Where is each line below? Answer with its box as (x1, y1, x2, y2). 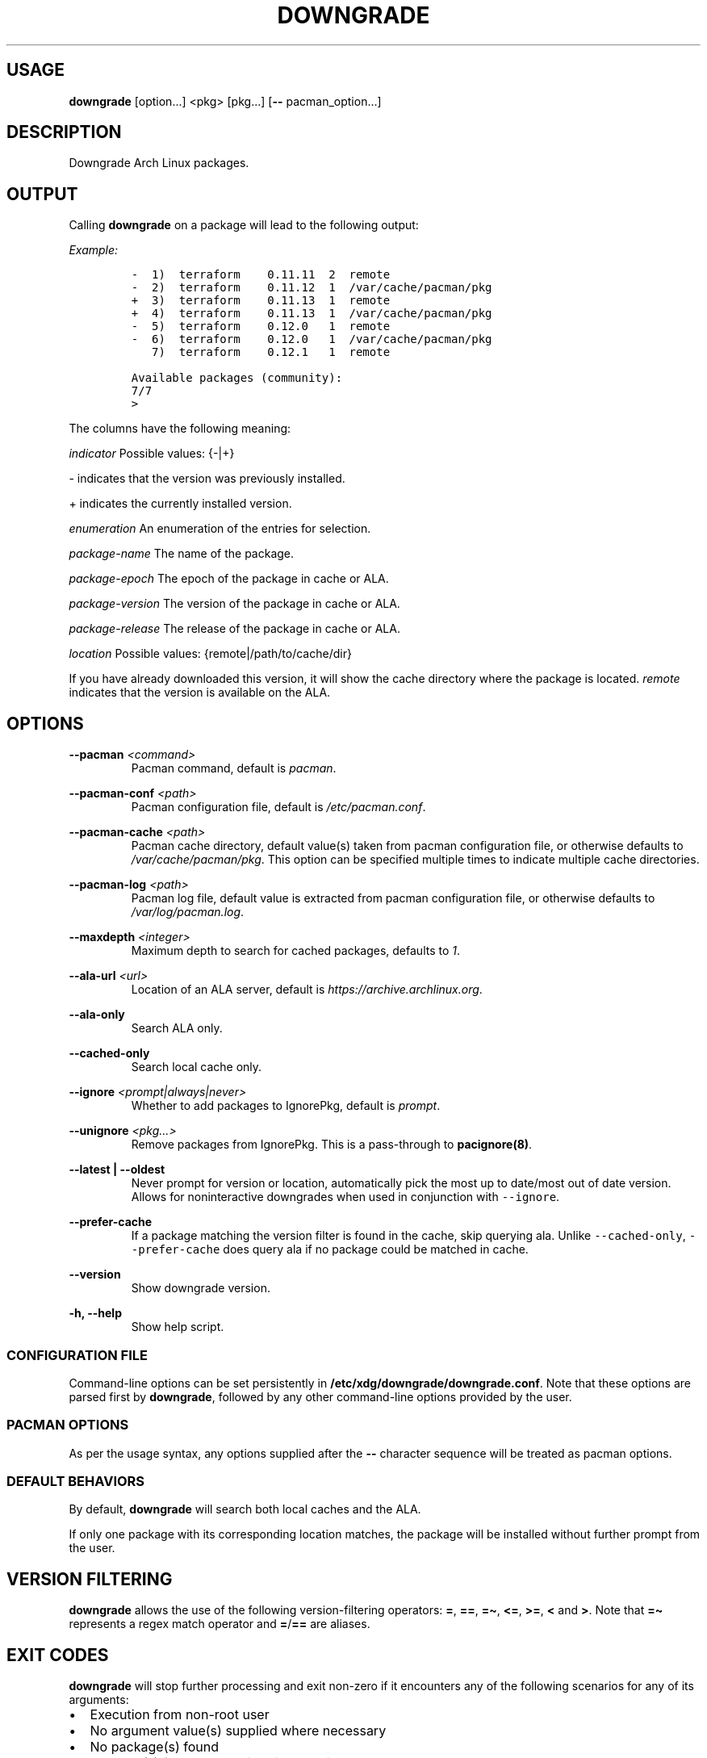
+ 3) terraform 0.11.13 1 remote (131, 294, 391, 308)
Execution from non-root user (90, 1706, 270, 1723)
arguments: (69, 1693, 129, 1707)
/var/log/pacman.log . (131, 905, 245, 919)
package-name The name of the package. (69, 546, 295, 561)
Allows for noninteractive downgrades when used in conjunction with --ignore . (131, 1190, 560, 1204)
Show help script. (131, 1320, 224, 1334)
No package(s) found (90, 1739, 220, 1756)
